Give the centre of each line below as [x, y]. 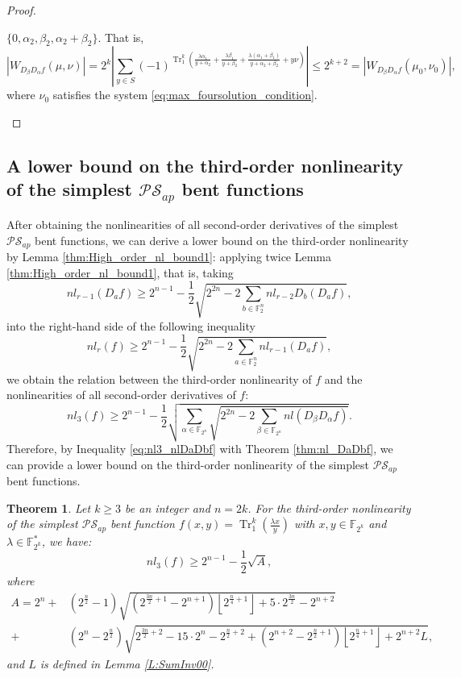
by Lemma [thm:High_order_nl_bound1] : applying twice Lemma [169, 256]
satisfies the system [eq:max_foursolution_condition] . [185, 95]
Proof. [21, 10]
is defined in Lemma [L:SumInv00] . [127, 663]
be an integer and [168, 507]
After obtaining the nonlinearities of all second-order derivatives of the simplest [203, 224]
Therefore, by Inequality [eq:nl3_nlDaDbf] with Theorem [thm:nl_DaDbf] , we [200, 448]
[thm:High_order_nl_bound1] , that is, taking [120, 272]
